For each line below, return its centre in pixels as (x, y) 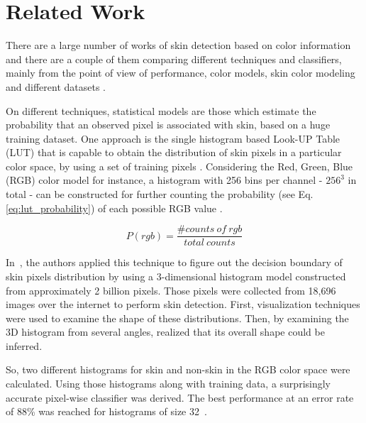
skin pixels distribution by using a (80, 276)
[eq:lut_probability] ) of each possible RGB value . (114, 208)
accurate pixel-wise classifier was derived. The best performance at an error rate (180, 397)
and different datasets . (56, 86)
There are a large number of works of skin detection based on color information (178, 45)
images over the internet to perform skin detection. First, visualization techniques (183, 304)
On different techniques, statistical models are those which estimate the (161, 110)
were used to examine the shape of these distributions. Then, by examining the (177, 318)
